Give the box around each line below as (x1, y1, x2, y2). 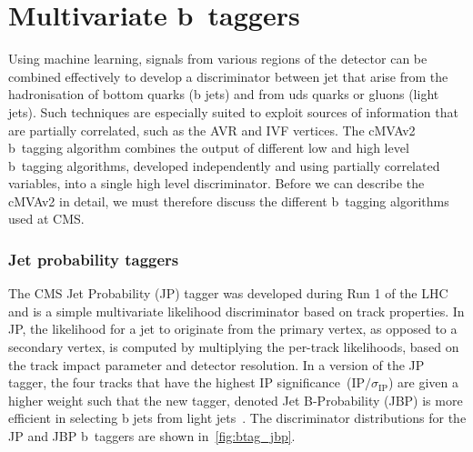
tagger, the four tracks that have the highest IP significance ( (8, 373, 352, 392)
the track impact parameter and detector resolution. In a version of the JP (8, 355, 425, 374)
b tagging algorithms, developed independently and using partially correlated (8, 156, 440, 175)
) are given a (387, 373, 459, 392)
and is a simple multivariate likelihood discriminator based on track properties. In (8, 301, 465, 320)
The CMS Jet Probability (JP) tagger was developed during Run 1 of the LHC (8, 284, 448, 303)
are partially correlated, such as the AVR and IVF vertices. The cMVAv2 (8, 120, 416, 139)
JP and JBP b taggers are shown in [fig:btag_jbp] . (8, 427, 296, 446)
